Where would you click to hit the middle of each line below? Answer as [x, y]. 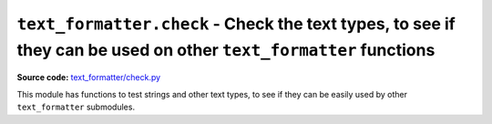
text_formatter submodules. [76, 107]
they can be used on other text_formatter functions [226, 50]
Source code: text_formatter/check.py [89, 77]
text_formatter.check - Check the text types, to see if [236, 24]
